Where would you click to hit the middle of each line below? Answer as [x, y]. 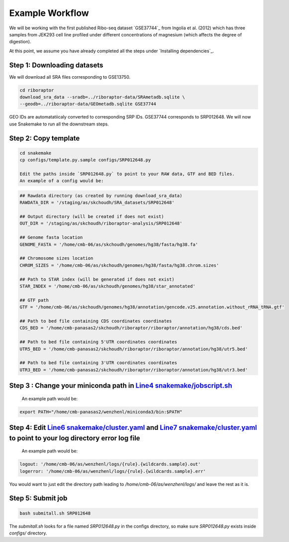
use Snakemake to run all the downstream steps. [59, 124]
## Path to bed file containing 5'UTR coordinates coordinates [98, 342]
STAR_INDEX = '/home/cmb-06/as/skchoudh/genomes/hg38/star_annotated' [108, 286]
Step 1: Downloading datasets [56, 65]
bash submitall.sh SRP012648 [55, 513]
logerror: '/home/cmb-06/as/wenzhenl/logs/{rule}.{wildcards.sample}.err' [113, 471]
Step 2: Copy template [45, 138]
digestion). [20, 42]
